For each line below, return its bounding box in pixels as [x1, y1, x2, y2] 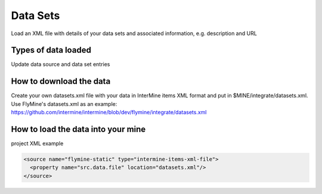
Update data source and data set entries [11, 61, 110, 68]
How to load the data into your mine [11, 124, 146, 134]
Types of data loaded [11, 45, 92, 55]
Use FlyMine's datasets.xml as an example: [11, 100, 117, 107]
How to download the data [11, 76, 111, 86]
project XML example [11, 140, 64, 147]
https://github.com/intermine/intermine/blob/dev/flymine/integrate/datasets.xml [11, 109, 207, 116]
